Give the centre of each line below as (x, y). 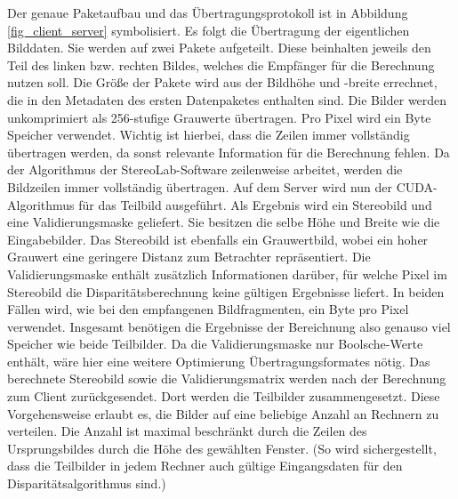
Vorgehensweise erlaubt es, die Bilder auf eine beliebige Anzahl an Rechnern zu (223, 413)
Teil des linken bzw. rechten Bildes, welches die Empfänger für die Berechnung (221, 64)
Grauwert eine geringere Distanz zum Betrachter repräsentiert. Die (189, 257)
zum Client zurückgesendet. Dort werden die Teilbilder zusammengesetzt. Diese (224, 396)
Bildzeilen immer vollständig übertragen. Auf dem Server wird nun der (200, 186)
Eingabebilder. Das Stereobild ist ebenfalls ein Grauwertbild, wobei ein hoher (218, 239)
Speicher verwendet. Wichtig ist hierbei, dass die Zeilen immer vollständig (209, 135)
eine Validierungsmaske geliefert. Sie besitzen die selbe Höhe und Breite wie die (224, 222)
